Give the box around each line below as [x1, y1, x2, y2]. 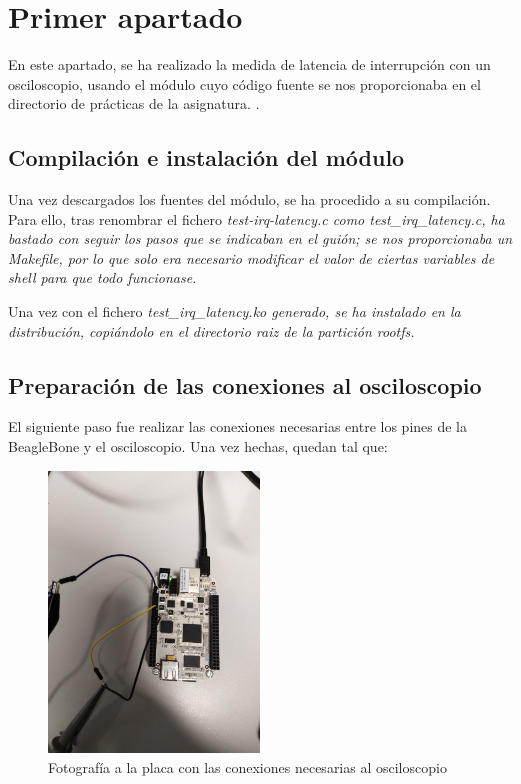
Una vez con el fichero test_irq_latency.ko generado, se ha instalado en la [8, 301, 461, 322]
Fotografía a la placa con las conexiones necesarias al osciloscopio [48, 756, 447, 777]
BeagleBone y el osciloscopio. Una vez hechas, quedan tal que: [8, 436, 388, 457]
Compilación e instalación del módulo [8, 142, 405, 173]
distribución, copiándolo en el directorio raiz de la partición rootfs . [8, 320, 415, 341]
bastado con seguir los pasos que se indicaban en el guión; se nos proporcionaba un [8, 228, 513, 249]
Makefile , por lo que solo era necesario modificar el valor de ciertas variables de [8, 247, 495, 268]
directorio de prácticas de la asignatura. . [8, 93, 260, 114]
